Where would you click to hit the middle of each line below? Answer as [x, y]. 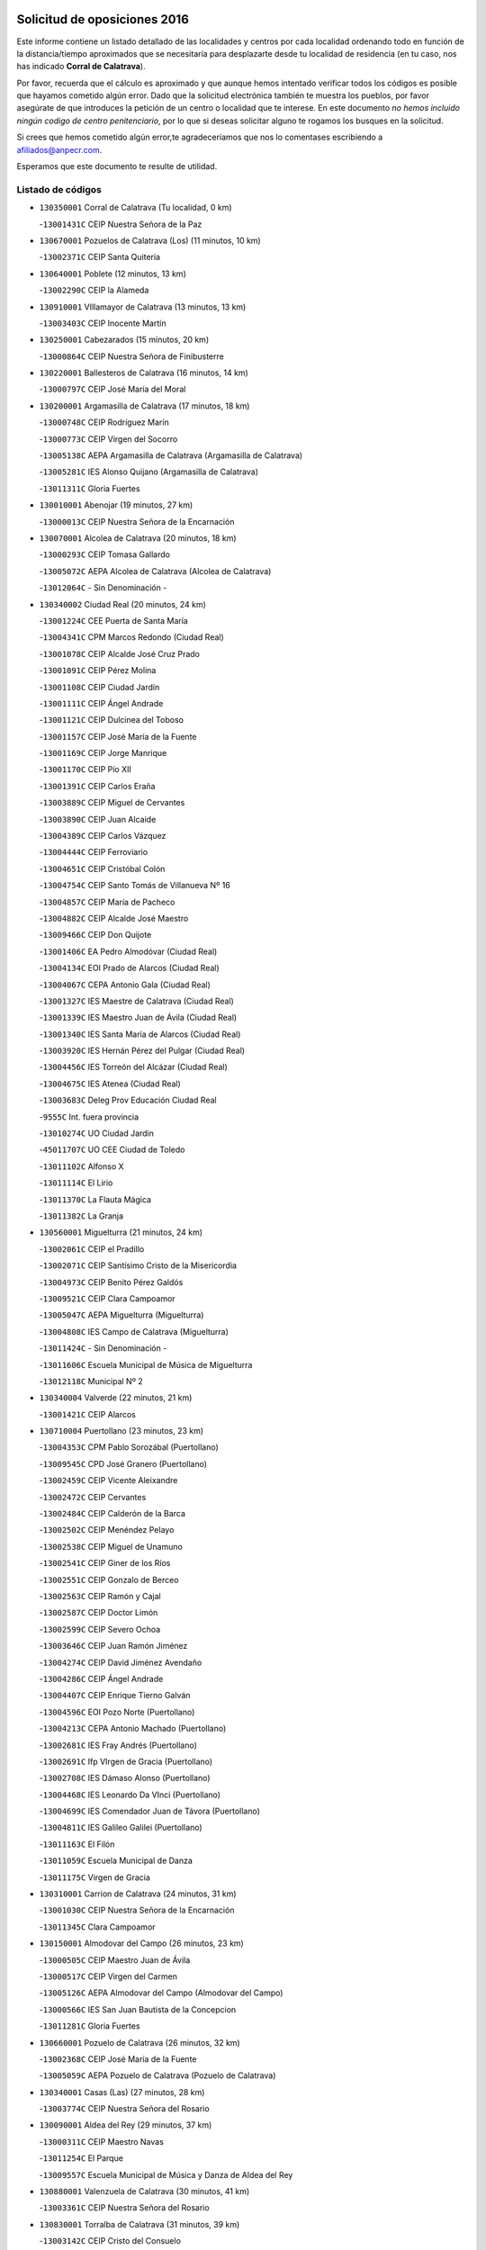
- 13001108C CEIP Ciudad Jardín [99, 687]
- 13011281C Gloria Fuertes [90, 2026]
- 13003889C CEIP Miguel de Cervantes [112, 803]
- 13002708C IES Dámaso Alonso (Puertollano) [125, 1778]
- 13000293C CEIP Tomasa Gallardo [105, 554]
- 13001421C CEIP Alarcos [88, 1414]
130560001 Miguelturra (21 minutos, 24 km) [121, 1232]
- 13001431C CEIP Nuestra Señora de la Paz [121, 224]
